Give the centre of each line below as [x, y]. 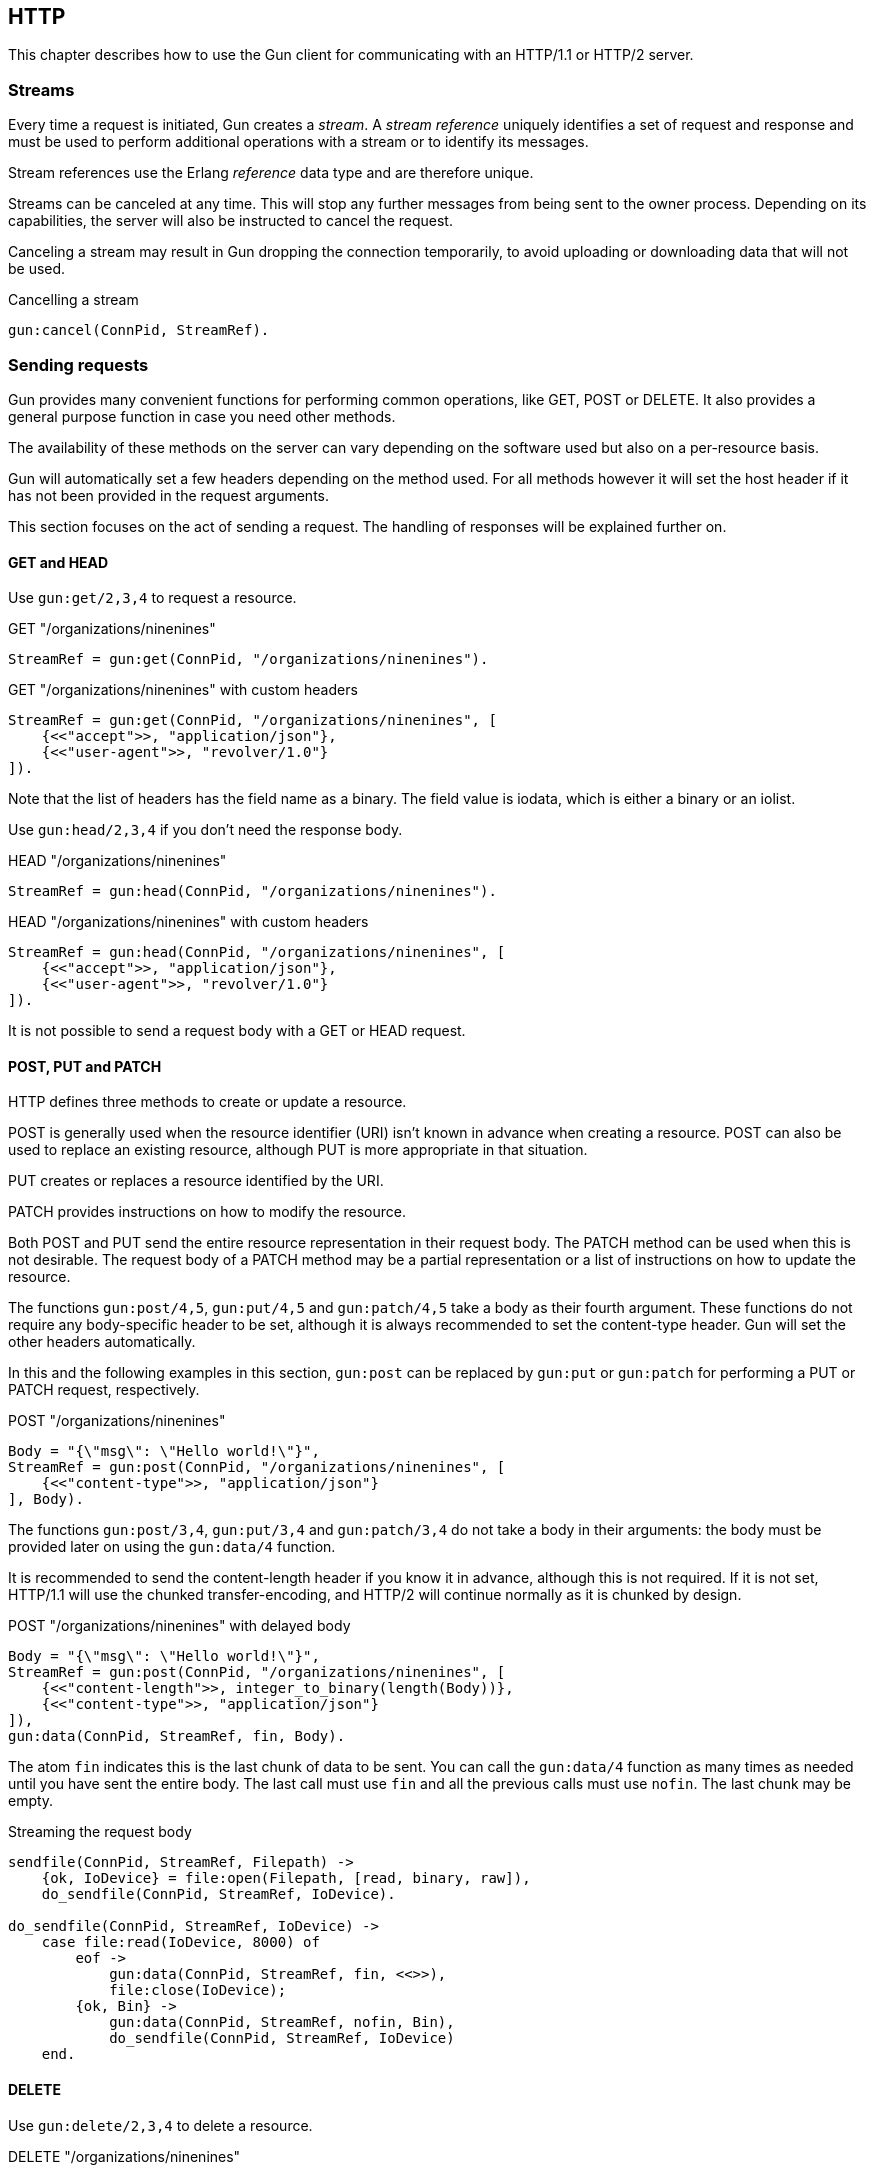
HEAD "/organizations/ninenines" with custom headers [188, 922]
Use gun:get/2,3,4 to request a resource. [152, 598]
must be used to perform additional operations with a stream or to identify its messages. [298, 142]
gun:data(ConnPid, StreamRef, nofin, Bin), [282, 2022]
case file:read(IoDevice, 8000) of [180, 1942]
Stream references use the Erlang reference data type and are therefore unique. [271, 173]
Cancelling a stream [73, 300]
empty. [31, 1801]
